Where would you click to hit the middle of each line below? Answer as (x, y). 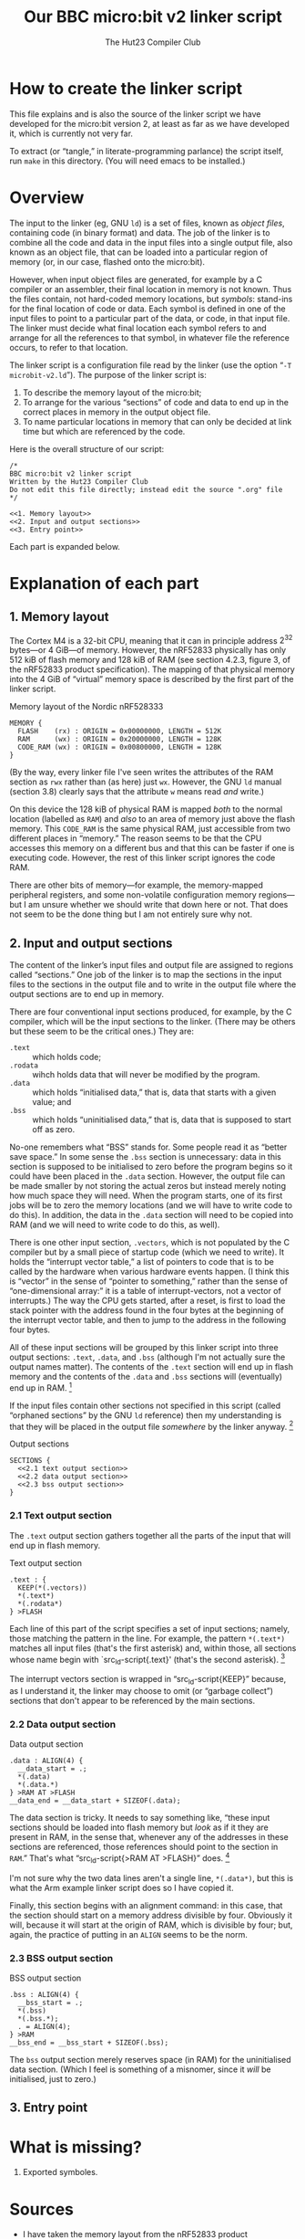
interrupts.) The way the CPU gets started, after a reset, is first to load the (147, 1301)
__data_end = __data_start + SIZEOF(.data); (95, 1801)
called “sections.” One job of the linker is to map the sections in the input (146, 975)
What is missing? (76, 2147)
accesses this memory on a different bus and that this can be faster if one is (152, 848)
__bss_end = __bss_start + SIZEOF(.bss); (89, 2043)
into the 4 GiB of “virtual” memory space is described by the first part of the (152, 679)
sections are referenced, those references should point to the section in (144, 1847)
